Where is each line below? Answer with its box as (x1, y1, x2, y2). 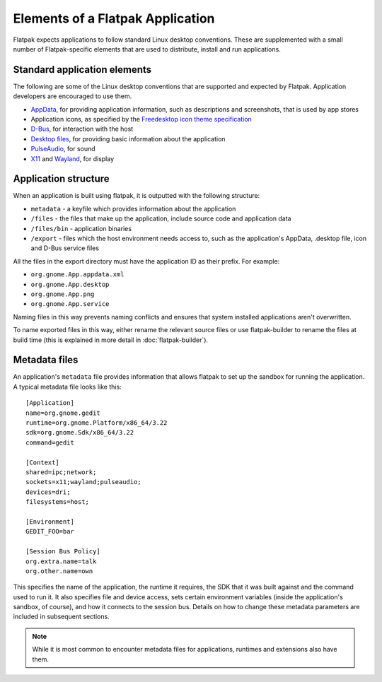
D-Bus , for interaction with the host (30, 124, 134, 134)
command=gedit (25, 438, 74, 447)
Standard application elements (13, 64, 152, 76)
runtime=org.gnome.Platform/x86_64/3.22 (25, 419, 168, 427)
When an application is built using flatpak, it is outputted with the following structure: (13, 192, 260, 200)
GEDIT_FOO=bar (25, 527, 74, 536)
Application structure (13, 173, 110, 185)
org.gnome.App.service (30, 300, 110, 308)
